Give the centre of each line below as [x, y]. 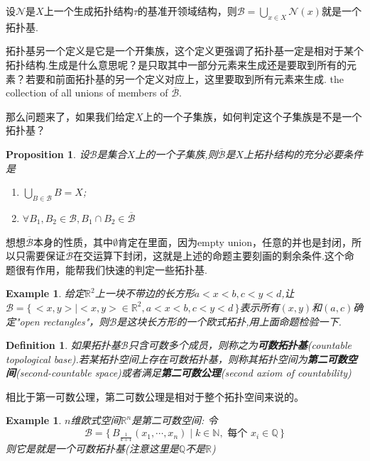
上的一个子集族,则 [176, 154]
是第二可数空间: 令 [175, 420]
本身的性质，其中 [73, 241]
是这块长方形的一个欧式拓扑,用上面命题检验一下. [229, 321]
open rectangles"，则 [64, 321]
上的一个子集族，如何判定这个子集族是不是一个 [252, 116]
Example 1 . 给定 [45, 293]
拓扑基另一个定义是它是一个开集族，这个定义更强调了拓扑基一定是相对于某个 [185, 51]
